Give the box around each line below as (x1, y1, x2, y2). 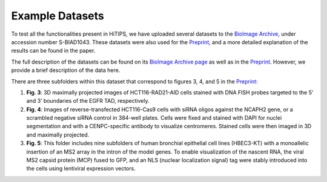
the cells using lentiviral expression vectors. (26, 165, 136, 172)
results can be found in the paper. (11, 47, 96, 54)
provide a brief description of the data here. (11, 67, 121, 74)
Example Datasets (11, 9, 104, 22)
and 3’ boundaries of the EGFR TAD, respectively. (26, 97, 150, 105)
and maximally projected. (26, 131, 90, 138)
